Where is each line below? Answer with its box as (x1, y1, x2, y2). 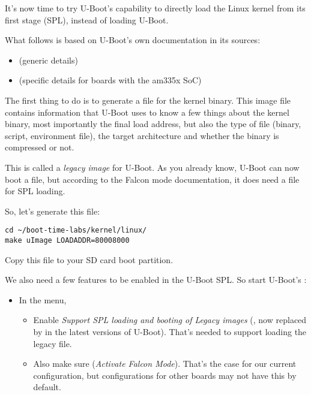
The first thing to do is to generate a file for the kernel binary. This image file (5, 94, 291, 106)
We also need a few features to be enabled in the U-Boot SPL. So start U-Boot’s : (5, 273, 307, 286)
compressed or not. (5, 141, 74, 153)
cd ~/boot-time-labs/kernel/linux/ (5, 226, 147, 235)
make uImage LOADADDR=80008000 (5, 236, 130, 245)
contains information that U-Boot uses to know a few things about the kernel (5, 105, 289, 118)
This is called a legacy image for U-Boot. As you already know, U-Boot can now (5, 161, 300, 173)
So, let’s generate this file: (5, 204, 100, 217)
